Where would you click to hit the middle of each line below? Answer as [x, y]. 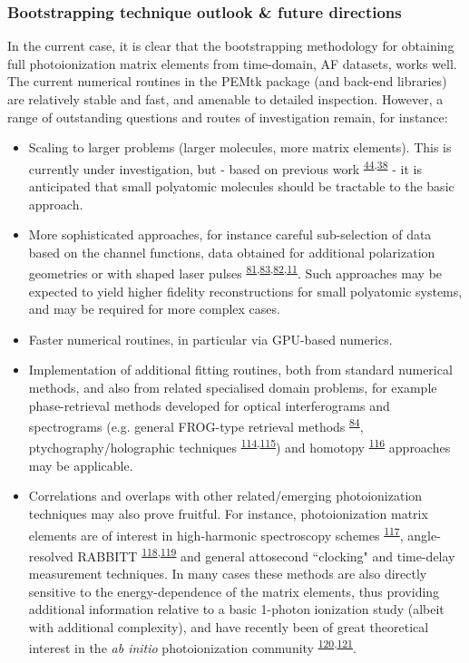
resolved [51, 556]
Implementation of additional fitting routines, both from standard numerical [240, 370]
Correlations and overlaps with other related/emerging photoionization [225, 496]
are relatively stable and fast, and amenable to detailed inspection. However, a [225, 99]
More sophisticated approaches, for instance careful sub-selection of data [230, 234]
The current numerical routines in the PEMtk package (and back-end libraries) [227, 81]
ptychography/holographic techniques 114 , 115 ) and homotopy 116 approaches [239, 446]
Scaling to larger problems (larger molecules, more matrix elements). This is [240, 147]
